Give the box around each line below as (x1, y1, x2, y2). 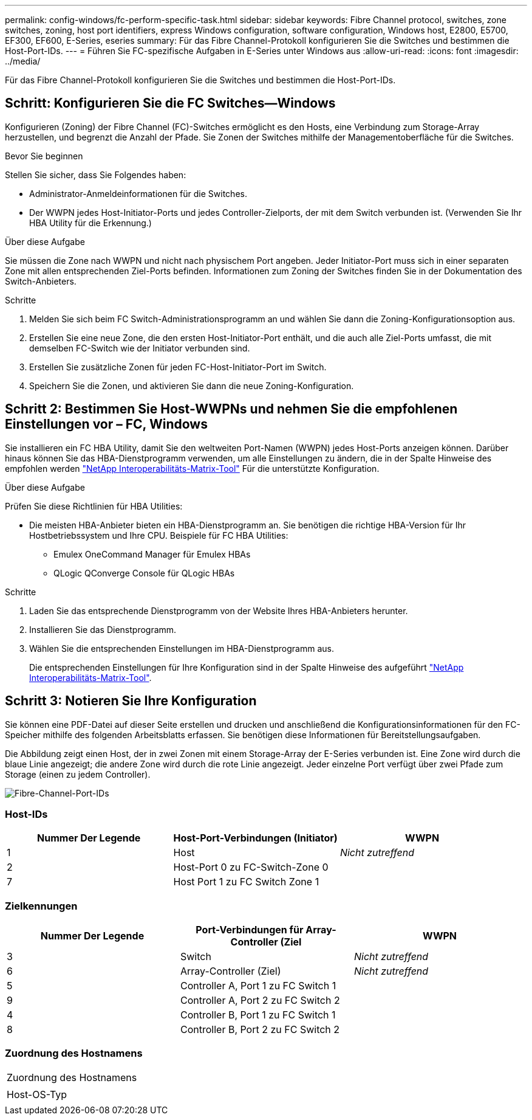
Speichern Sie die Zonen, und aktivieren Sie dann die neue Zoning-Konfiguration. (29, 380, 354, 391)
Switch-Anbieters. (5, 275, 77, 286)
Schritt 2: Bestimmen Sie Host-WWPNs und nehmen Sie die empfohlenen (5, 401, 458, 417)
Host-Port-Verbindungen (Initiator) (173, 832, 338, 845)
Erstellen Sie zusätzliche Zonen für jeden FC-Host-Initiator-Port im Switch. (29, 361, 327, 372)
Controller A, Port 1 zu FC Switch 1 (180, 980, 336, 992)
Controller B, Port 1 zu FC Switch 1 (180, 1009, 336, 1021)
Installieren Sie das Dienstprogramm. (29, 624, 177, 635)
